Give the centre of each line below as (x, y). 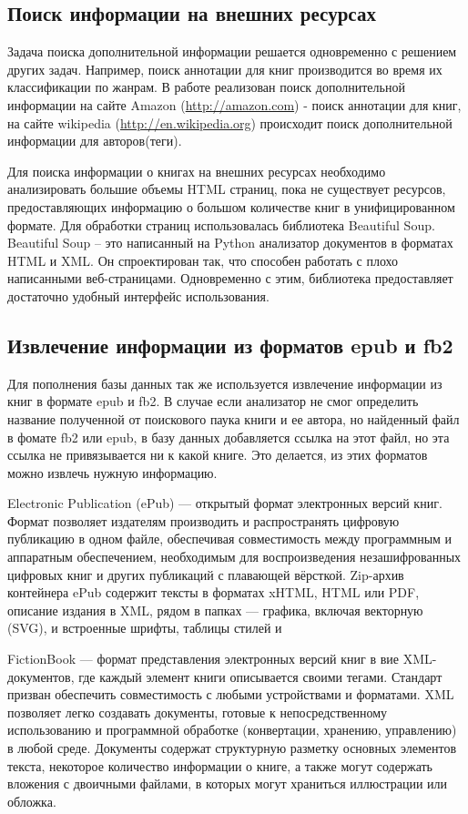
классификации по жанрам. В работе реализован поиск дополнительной (206, 87)
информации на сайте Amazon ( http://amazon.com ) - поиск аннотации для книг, (234, 104)
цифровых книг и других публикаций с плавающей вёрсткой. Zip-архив (206, 574)
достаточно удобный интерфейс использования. (138, 295)
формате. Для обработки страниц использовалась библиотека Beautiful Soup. (221, 224)
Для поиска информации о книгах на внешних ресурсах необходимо (197, 171)
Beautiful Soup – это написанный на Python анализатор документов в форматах (230, 243)
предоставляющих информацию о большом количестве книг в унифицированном (231, 206)
